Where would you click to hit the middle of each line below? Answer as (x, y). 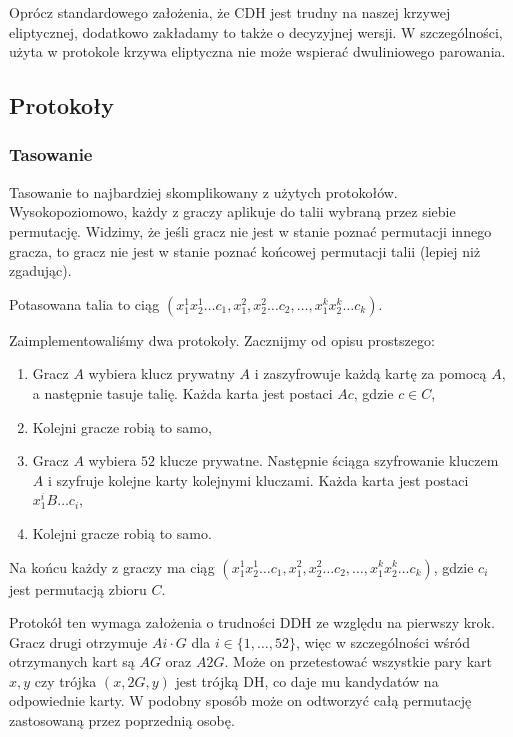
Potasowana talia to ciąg (84, 303)
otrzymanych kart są (72, 661)
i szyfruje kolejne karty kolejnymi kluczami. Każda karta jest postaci (258, 479)
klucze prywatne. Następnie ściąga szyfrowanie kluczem (329, 460)
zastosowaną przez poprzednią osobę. (122, 720)
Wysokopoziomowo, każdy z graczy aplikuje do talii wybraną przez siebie (232, 211)
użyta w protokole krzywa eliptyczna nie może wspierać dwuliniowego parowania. (257, 51)
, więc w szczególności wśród (383, 641)
